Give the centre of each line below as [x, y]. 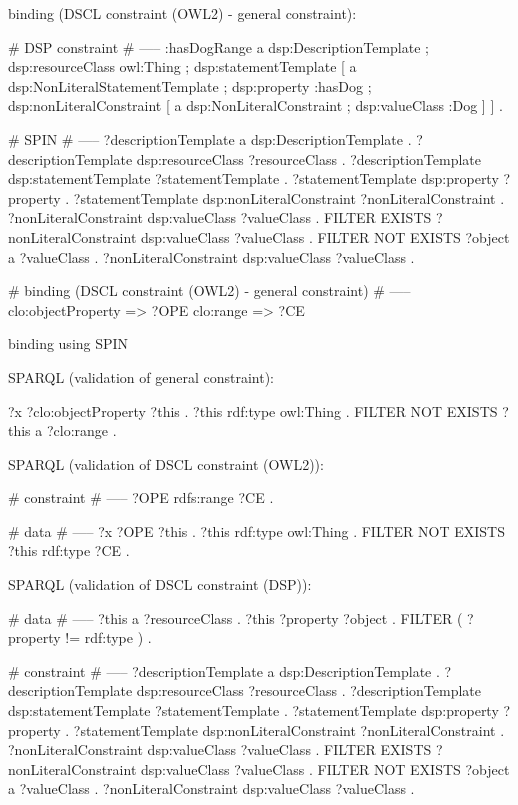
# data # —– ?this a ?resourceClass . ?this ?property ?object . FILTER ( [235, 617]
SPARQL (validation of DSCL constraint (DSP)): [160, 584]
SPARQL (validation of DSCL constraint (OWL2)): [166, 463]
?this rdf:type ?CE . [69, 550]
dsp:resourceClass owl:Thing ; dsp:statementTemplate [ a [182, 66]
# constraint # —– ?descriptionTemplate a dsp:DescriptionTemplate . [224, 670]
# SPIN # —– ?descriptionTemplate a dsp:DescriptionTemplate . [210, 138]
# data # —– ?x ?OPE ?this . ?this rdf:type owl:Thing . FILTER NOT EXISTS [257, 530]
